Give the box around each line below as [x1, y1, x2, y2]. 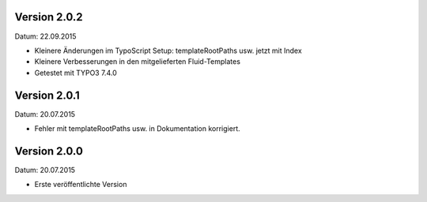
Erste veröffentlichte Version [34, 180, 127, 189]
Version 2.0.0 [14, 144, 83, 158]
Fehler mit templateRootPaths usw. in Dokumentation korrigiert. [34, 123, 240, 133]
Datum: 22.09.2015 [14, 32, 77, 41]
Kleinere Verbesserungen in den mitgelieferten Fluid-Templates [34, 57, 241, 66]
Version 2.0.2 [14, 10, 83, 24]
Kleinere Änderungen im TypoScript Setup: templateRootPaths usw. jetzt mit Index [34, 46, 302, 55]
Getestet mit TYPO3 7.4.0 [34, 68, 118, 77]
